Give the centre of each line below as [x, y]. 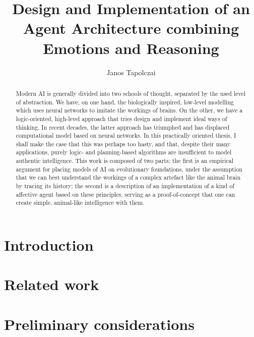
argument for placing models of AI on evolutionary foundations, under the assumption [129, 169]
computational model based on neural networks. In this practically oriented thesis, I [126, 135]
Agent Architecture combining [131, 28]
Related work [52, 284]
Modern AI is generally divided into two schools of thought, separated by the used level [131, 93]
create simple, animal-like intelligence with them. [80, 203]
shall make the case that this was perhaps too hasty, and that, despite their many [123, 144]
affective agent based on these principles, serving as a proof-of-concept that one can [125, 194]
